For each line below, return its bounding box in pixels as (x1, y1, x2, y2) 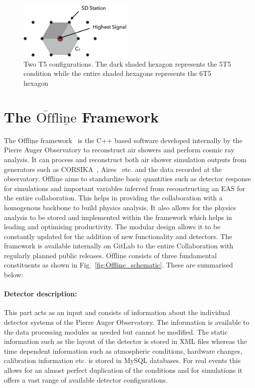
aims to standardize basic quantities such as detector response (65, 173, 251, 184)
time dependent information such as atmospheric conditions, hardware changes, (4, 345, 242, 356)
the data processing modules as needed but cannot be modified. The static (4, 326, 228, 337)
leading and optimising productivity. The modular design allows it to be (4, 221, 221, 232)
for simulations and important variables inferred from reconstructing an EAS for (4, 183, 246, 193)
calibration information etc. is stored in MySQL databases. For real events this (4, 355, 241, 365)
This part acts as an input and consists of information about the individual (4, 307, 230, 317)
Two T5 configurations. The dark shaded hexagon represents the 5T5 (24, 58, 231, 69)
